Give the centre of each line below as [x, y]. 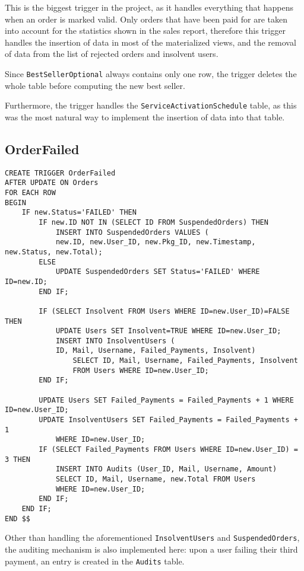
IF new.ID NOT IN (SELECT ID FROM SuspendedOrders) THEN [153, 222]
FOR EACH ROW [30, 192]
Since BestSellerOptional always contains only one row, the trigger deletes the [151, 73]
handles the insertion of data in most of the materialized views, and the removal [151, 42]
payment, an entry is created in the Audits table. [95, 561]
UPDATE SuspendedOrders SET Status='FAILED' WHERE [158, 272]
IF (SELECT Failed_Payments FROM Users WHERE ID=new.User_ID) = [168, 450]
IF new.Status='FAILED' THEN [79, 213]
